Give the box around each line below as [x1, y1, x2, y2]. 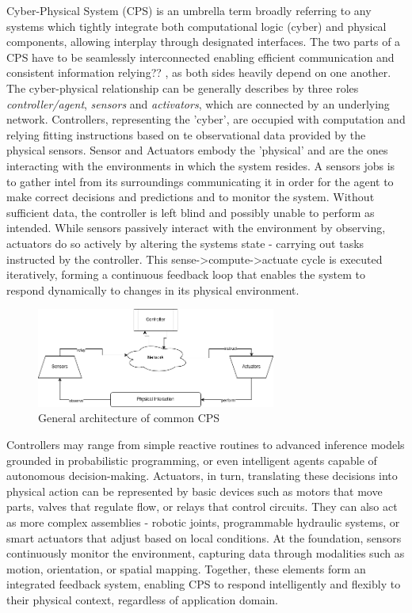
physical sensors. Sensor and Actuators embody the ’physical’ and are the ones [6, 142, 388, 158]
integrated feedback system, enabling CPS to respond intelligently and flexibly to [6, 576, 401, 592]
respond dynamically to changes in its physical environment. [6, 281, 299, 298]
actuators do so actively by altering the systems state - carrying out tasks [6, 234, 364, 251]
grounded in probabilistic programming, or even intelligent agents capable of [6, 451, 377, 468]
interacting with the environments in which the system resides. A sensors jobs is [6, 157, 395, 173]
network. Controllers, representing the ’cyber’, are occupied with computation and [6, 111, 406, 128]
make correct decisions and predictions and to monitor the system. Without [6, 188, 375, 205]
